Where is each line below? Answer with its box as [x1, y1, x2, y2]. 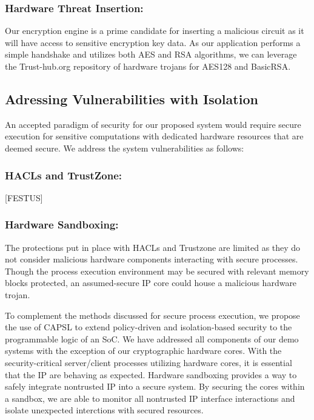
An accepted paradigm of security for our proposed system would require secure [5, 118, 301, 130]
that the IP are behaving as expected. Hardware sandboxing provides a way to [5, 368, 297, 381]
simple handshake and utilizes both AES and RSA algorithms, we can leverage [5, 48, 297, 61]
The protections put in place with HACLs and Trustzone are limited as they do [5, 241, 301, 253]
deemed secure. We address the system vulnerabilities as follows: [5, 141, 244, 154]
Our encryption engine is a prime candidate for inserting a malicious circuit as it [5, 24, 304, 37]
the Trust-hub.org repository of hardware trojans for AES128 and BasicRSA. [5, 60, 291, 72]
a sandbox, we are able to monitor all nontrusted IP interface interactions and [5, 392, 295, 404]
